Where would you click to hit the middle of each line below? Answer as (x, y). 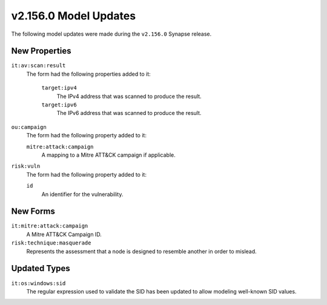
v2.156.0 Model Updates (74, 16)
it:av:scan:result (38, 66)
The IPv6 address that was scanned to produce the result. (129, 113)
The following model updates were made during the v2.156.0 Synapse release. (111, 34)
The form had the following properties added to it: (88, 74)
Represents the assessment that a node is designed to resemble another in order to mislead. (141, 251)
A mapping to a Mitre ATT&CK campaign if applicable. (108, 155)
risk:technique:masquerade (51, 243)
